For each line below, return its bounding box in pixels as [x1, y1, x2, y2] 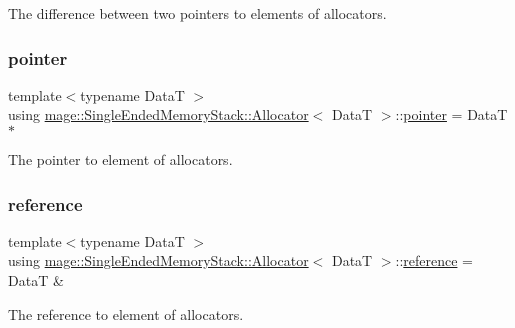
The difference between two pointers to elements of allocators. [8, 3, 387, 23]
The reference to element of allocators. [8, 303, 244, 324]
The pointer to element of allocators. [8, 149, 233, 169]
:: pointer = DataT [395, 104, 508, 125]
